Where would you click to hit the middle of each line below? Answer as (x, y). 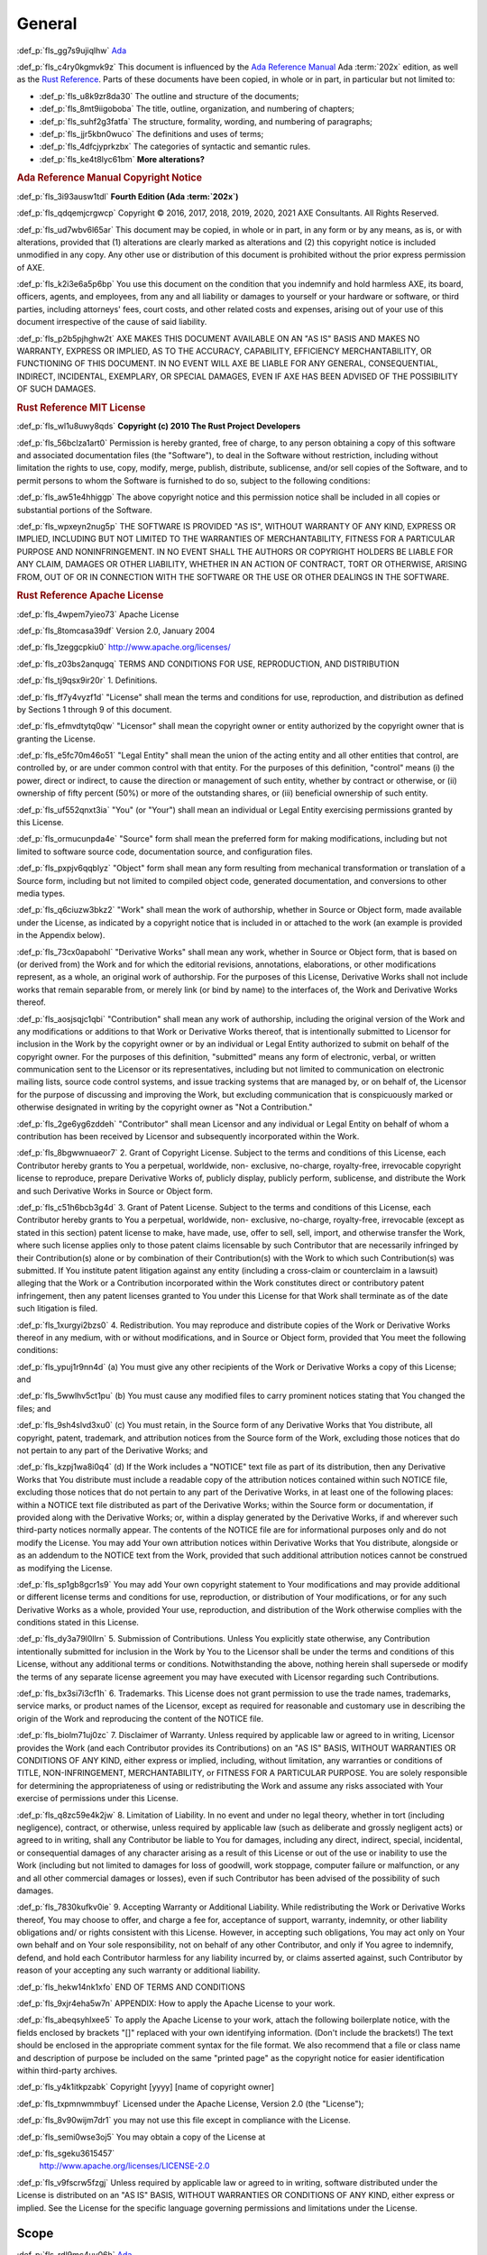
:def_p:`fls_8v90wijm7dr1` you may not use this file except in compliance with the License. (184, 2121)
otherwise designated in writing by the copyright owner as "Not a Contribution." (165, 1107)
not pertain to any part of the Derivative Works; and (112, 1450)
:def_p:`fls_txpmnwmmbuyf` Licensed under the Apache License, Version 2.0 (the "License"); (190, 2103)
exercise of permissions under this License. (98, 1799)
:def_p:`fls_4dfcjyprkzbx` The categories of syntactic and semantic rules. (175, 147)
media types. (41, 893)
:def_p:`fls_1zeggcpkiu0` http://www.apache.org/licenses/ (124, 647)
